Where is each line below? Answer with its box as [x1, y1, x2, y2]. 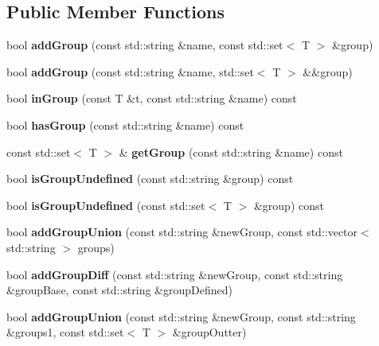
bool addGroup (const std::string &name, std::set [6, 63, 254, 80]
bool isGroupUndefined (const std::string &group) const [6, 170, 294, 187]
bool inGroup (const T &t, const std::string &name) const [6, 90, 297, 107]
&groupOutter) [172, 324, 247, 340]
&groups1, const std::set [6, 324, 124, 340]
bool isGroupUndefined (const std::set [6, 196, 205, 213]
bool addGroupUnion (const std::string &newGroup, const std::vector [6, 224, 358, 240]
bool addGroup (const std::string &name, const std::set [6, 37, 283, 53]
